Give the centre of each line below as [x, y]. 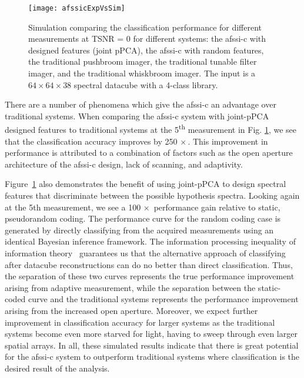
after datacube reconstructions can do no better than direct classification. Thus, [149, 264]
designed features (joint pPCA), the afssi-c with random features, [146, 50]
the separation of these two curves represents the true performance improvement [150, 276]
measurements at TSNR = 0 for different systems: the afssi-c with [147, 39]
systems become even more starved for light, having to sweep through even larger [151, 334]
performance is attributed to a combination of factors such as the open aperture [149, 153]
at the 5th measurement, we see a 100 [73, 207]
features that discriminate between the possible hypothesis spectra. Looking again [152, 195]
